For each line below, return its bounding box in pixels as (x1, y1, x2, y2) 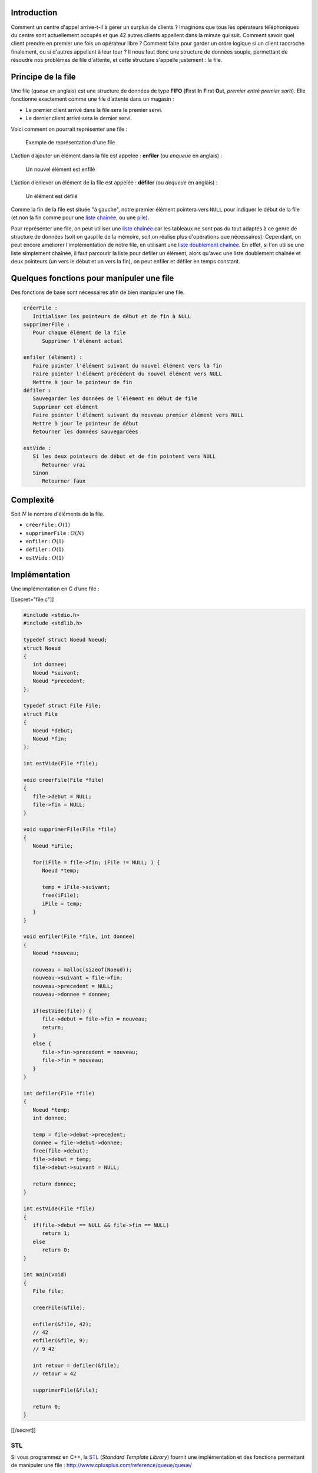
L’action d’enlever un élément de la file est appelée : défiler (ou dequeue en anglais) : (11, 179, 218, 186)
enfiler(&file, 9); (32, 1337, 89, 1344)
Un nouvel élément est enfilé (25, 166, 95, 173)
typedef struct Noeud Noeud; (23, 636, 108, 643)
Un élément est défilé (25, 192, 78, 200)
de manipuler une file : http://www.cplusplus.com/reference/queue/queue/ (11, 1462, 193, 1469)
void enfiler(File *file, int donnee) (23, 933, 135, 940)
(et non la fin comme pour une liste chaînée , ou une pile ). (11, 214, 150, 221)
